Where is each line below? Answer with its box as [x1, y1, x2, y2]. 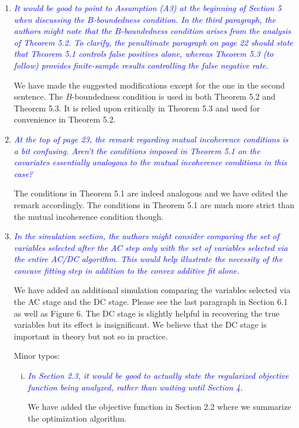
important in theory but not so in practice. [13, 330, 168, 342]
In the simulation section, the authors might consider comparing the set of [13, 230, 280, 242]
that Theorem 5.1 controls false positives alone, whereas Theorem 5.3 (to [13, 47, 274, 60]
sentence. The [13, 90, 63, 103]
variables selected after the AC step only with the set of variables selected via [13, 241, 288, 253]
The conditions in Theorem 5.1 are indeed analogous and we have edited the [13, 187, 288, 199]
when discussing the [13, 13, 85, 25]
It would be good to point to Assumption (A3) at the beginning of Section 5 [13, 2, 281, 13]
